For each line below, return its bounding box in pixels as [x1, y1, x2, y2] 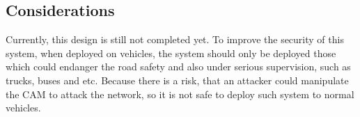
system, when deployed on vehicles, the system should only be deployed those [6, 45, 336, 60]
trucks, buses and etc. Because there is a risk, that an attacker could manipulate [6, 72, 349, 87]
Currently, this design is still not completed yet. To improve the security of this [6, 32, 344, 47]
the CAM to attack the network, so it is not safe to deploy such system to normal [6, 86, 354, 101]
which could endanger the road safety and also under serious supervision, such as [6, 59, 351, 74]
